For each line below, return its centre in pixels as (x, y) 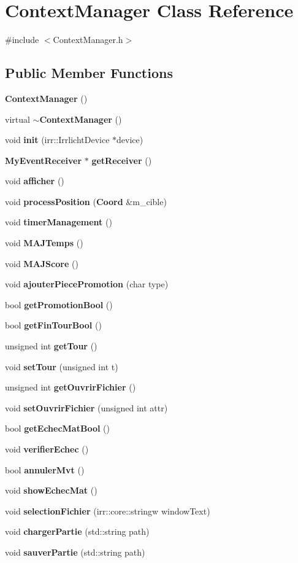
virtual (17, 119)
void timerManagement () (59, 222)
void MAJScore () (42, 263)
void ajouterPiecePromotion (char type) (87, 284)
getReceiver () (122, 160)
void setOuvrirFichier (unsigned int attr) (86, 407)
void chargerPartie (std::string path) (77, 531)
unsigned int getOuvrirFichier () (71, 387)
